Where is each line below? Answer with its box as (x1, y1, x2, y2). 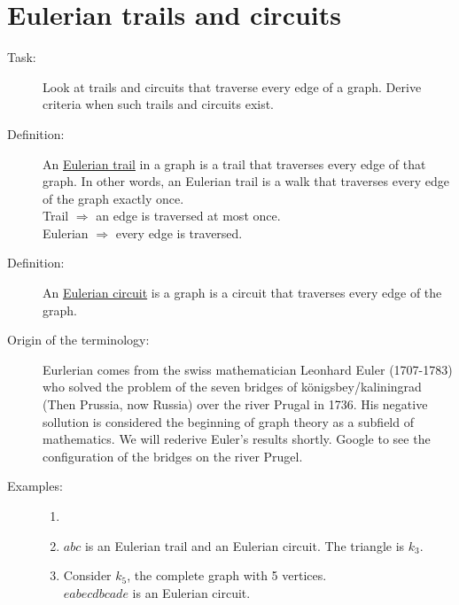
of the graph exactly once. (43, 189, 184, 207)
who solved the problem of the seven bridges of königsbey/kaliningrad (43, 377, 422, 396)
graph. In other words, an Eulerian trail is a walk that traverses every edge (43, 172, 449, 190)
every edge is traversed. (115, 223, 243, 242)
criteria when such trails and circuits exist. (43, 95, 275, 113)
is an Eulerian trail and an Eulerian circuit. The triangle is (84, 536, 405, 555)
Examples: (7, 477, 63, 495)
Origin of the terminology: (7, 330, 150, 349)
